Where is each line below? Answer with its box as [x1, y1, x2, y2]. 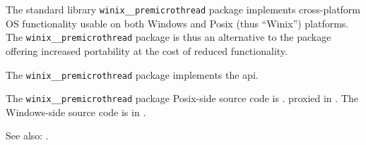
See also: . [6, 128, 49, 143]
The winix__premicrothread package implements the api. [6, 67, 259, 82]
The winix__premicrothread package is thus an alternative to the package [6, 30, 331, 44]
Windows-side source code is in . [6, 104, 146, 119]
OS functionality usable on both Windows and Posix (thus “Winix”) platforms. [6, 15, 349, 30]
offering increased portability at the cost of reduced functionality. [6, 43, 288, 58]
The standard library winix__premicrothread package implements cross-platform [6, 2, 361, 16]
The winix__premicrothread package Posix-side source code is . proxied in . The [6, 91, 358, 106]
